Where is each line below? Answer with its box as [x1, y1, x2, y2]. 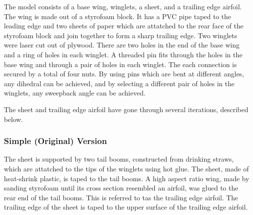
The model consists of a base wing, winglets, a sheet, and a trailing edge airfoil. [4, 1, 242, 11]
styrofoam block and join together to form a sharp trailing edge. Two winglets [4, 30, 237, 40]
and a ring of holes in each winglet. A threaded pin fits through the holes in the [4, 49, 243, 59]
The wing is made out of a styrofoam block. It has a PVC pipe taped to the [4, 11, 231, 21]
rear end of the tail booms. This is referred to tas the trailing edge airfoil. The [4, 192, 238, 202]
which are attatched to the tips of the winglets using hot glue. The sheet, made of [4, 163, 249, 173]
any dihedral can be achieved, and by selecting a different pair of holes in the [4, 78, 234, 88]
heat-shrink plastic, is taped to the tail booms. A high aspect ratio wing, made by [4, 173, 250, 183]
